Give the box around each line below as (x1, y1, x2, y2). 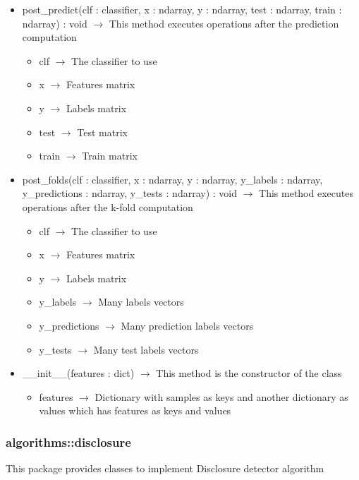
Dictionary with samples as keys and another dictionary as (95, 389, 348, 404)
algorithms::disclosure (6, 433, 131, 450)
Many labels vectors (98, 294, 184, 309)
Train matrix (82, 148, 138, 163)
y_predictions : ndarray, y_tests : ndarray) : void (22, 186, 237, 200)
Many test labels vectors (93, 342, 199, 356)
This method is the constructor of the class (156, 366, 342, 380)
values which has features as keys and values (39, 403, 231, 418)
